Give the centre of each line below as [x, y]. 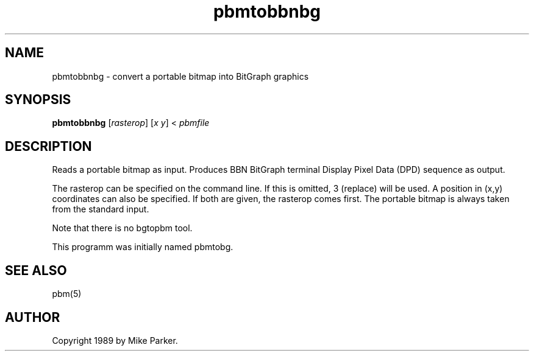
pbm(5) [67, 294]
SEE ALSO [36, 270]
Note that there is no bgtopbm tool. [122, 228]
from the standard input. [101, 209]
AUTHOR [33, 317]
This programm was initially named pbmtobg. [143, 247]
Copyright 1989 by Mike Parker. [115, 340]
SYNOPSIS [38, 100]
